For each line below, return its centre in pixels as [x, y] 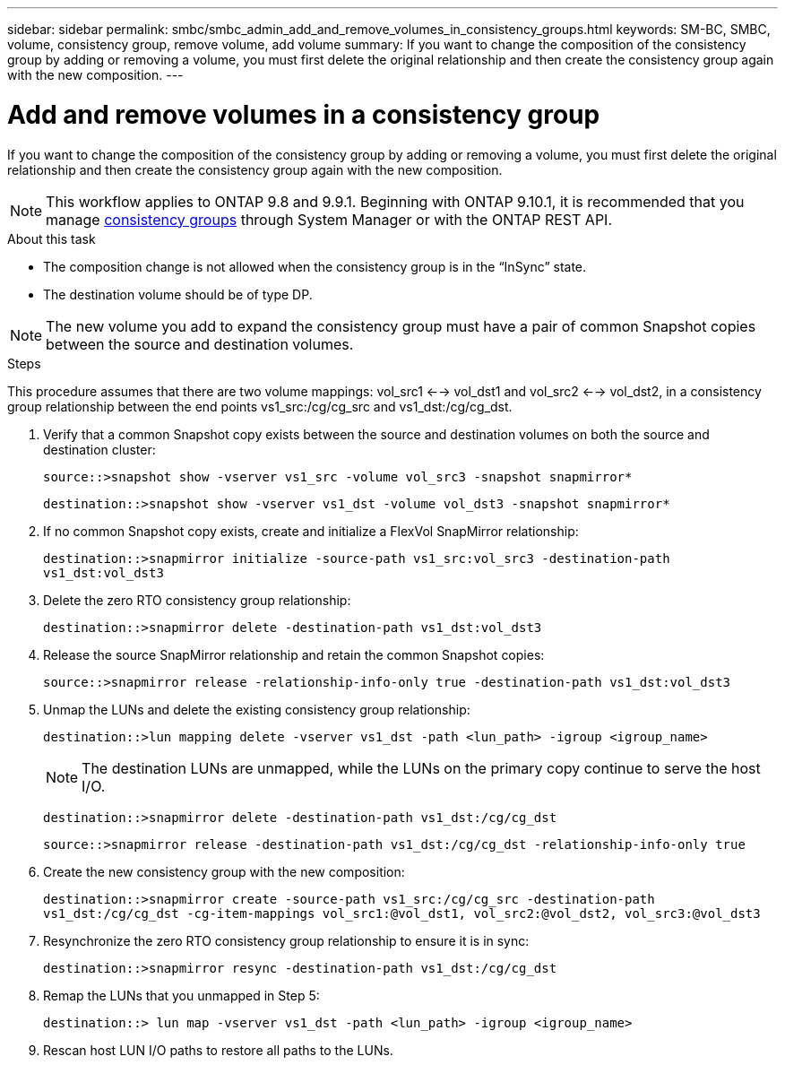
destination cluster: [99, 449]
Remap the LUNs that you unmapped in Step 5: [181, 995]
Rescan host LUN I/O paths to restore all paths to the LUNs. [218, 1050]
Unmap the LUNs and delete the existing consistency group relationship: [257, 709]
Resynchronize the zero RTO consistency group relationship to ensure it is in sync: [286, 940]
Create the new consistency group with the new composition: [224, 871]
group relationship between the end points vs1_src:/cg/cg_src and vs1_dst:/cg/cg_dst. [260, 406]
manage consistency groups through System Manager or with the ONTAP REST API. [329, 219]
